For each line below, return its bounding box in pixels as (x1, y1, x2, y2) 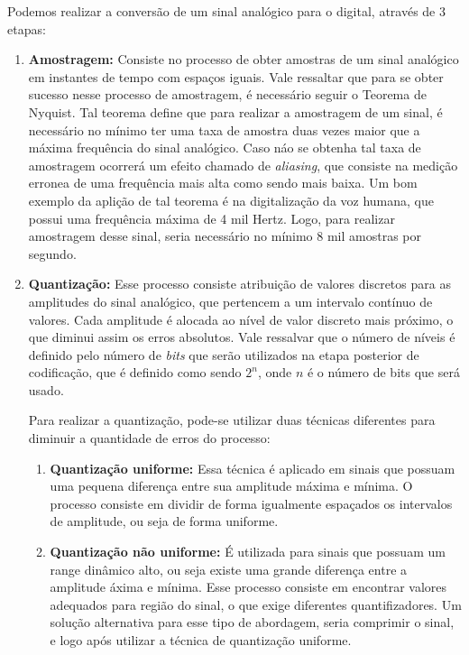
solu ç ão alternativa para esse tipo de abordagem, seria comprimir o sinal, (50, 613, 455, 632)
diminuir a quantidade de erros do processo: (28, 429, 271, 447)
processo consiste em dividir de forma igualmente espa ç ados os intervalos (50, 494, 453, 512)
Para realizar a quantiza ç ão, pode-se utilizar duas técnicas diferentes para (28, 411, 436, 429)
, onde (257, 363, 292, 382)
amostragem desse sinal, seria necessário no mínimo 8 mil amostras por (28, 226, 421, 245)
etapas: (7, 19, 46, 38)
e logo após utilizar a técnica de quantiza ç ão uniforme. (50, 631, 352, 649)
